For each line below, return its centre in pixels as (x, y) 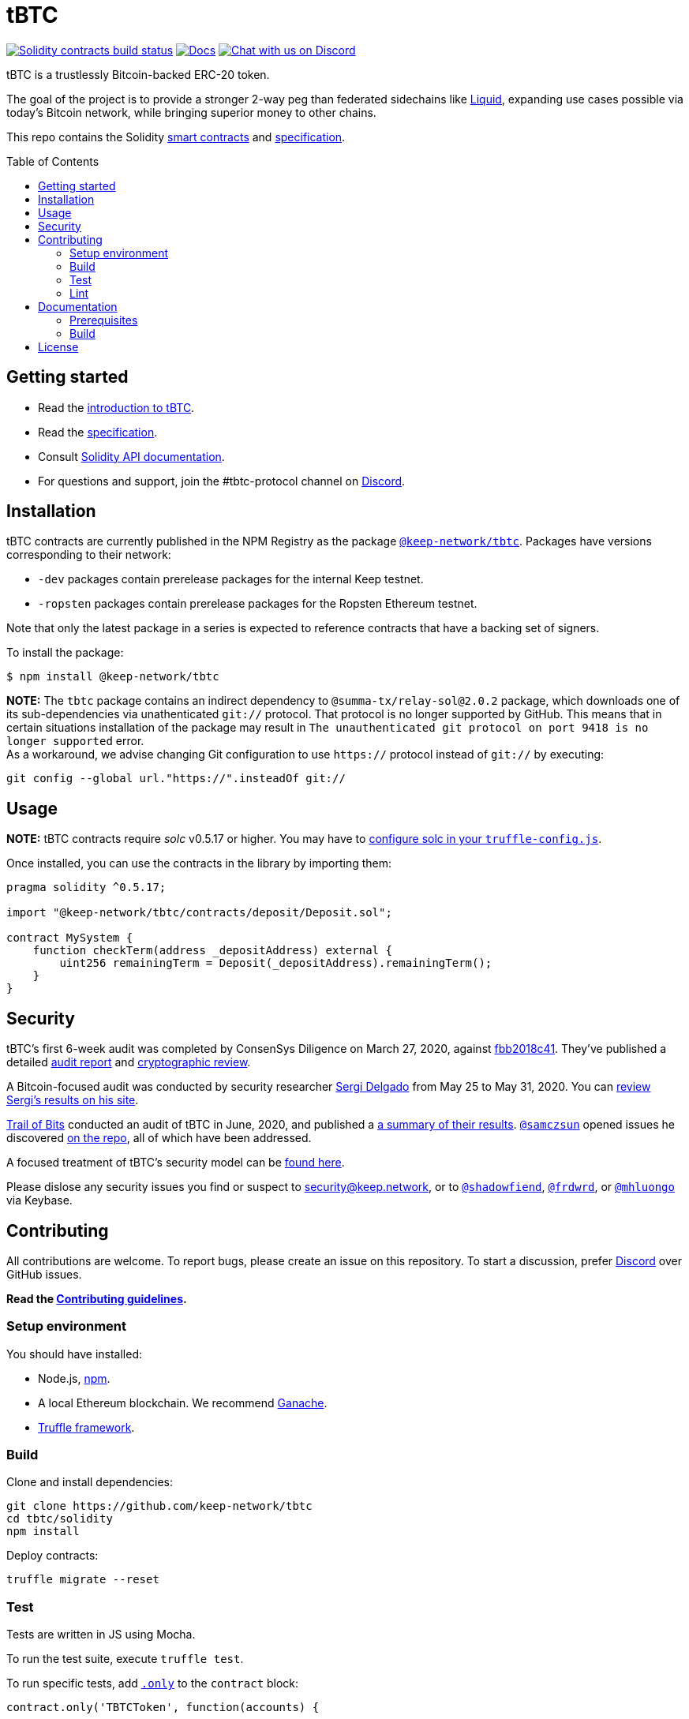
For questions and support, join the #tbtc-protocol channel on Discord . (222, 481)
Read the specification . (98, 432)
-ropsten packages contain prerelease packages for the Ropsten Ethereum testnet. (258, 604)
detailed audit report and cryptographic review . (129, 1062)
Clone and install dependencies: (90, 1482)
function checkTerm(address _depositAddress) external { (212, 951)
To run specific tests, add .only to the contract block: (153, 1683)
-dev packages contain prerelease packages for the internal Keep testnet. (231, 579)
